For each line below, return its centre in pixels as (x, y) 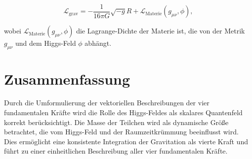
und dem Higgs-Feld (45, 43)
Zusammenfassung (67, 79)
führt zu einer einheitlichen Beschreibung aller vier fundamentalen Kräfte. (116, 151)
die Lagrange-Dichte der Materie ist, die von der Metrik (161, 31)
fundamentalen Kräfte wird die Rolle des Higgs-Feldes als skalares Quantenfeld (123, 112)
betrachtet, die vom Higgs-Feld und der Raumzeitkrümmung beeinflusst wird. (121, 132)
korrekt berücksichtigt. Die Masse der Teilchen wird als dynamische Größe (116, 122)
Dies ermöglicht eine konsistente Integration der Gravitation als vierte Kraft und (126, 141)
